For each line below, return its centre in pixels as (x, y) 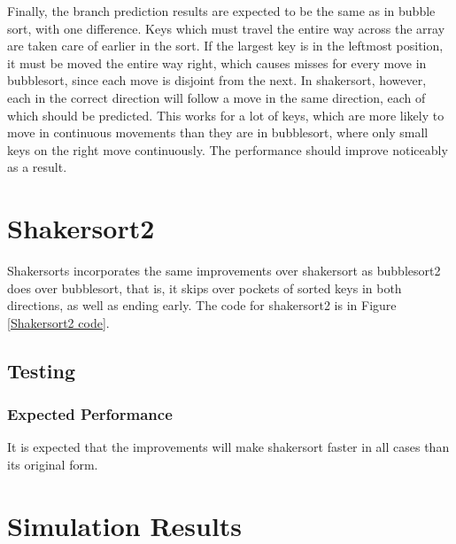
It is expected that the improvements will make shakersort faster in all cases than (228, 447)
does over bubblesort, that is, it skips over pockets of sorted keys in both (205, 288)
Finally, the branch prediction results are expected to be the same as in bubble (221, 11)
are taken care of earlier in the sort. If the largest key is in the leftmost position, (225, 46)
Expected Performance (90, 414)
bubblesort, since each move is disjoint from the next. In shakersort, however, (217, 80)
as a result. (37, 167)
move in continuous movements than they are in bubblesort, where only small (218, 132)
